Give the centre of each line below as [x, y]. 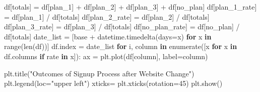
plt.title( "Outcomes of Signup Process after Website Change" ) [99, 73]
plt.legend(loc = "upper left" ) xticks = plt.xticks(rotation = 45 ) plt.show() [113, 83]
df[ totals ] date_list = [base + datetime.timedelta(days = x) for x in [108, 36]
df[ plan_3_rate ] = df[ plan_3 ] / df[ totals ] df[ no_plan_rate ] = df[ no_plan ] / [122, 27]
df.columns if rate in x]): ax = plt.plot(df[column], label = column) [106, 56]
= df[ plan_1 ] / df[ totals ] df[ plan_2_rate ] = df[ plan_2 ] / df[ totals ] [107, 16]
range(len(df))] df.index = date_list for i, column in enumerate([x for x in [121, 46]
